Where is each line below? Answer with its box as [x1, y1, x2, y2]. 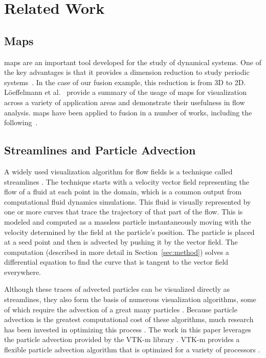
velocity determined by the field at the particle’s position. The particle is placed [4, 226, 255, 237]
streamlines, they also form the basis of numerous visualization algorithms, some [4, 294, 256, 305]
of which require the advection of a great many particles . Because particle [4, 304, 237, 314]
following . [4, 117, 38, 128]
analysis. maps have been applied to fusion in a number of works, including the [4, 107, 252, 117]
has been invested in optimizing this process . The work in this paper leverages [4, 324, 251, 334]
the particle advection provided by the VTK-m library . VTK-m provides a [4, 334, 240, 345]
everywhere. [4, 266, 41, 277]
